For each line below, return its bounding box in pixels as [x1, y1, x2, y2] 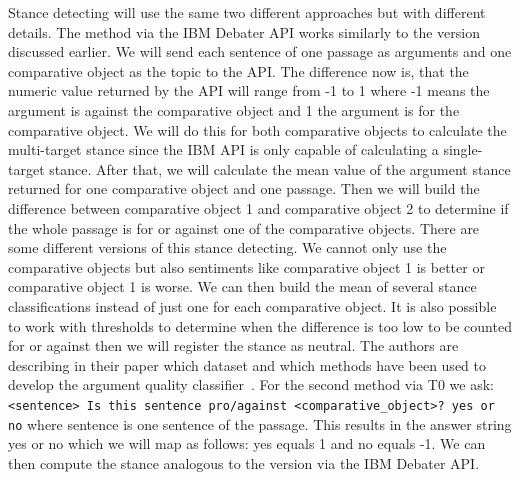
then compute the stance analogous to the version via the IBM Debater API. [8, 452, 480, 473]
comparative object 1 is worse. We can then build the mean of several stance [8, 276, 477, 297]
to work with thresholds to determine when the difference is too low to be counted [8, 315, 512, 336]
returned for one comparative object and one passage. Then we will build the [8, 178, 480, 199]
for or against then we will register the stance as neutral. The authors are [8, 335, 459, 356]
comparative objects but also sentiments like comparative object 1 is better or [8, 256, 485, 277]
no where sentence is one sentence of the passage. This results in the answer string [8, 413, 512, 434]
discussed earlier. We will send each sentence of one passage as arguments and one [8, 41, 512, 62]
